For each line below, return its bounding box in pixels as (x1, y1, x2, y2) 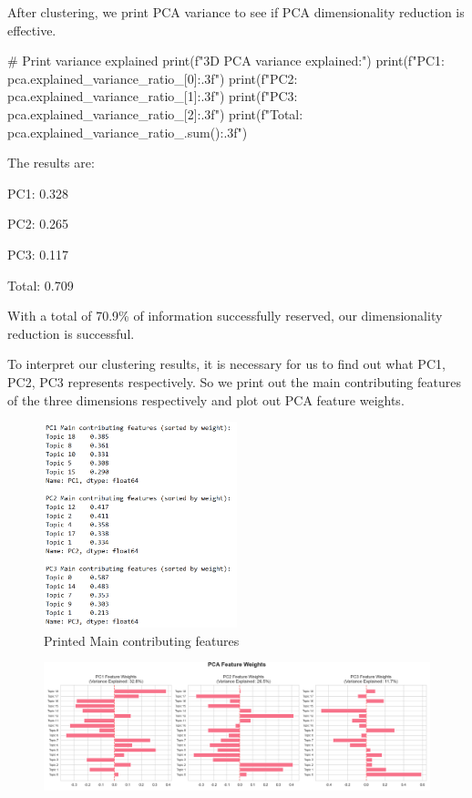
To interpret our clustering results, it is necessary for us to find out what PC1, (7, 354, 446, 373)
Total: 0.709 (7, 275, 74, 294)
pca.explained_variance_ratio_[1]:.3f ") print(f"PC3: (7, 87, 298, 106)
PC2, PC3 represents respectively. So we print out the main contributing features (7, 372, 461, 391)
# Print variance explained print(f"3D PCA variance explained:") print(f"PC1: (7, 51, 445, 70)
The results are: (7, 153, 95, 172)
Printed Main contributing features (44, 630, 240, 650)
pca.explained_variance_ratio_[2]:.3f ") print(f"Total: (7, 104, 303, 123)
